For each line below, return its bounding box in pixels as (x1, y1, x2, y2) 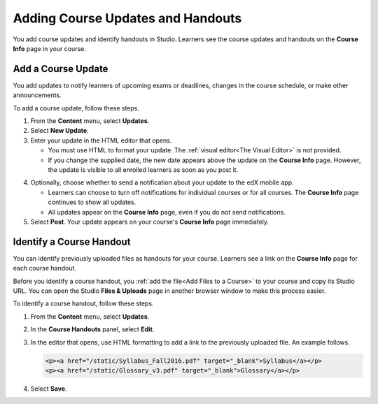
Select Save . (30, 384, 67, 393)
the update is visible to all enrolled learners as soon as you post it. (48, 165, 239, 174)
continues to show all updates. (48, 198, 136, 206)
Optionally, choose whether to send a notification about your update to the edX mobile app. (30, 178, 294, 187)
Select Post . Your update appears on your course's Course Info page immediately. (30, 217, 269, 226)
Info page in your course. (13, 44, 87, 52)
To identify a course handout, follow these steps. (13, 299, 154, 308)
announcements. (13, 91, 62, 99)
